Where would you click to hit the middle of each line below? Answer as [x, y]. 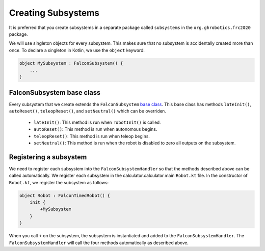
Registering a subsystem [48, 157]
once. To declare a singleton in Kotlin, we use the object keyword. [77, 50]
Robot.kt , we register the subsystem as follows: [59, 182]
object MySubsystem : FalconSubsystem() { [71, 63]
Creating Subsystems [54, 13]
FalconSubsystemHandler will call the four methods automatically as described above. [99, 243]
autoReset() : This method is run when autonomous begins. [95, 129]
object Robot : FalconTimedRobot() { [65, 195]
